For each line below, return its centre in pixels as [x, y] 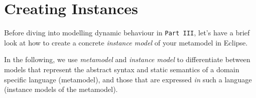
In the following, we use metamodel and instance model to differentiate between [127, 59]
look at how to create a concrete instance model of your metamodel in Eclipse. [126, 42]
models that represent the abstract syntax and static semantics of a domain [122, 69]
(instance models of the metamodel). [61, 89]
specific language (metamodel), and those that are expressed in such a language [128, 79]
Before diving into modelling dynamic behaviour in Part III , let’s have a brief [127, 33]
